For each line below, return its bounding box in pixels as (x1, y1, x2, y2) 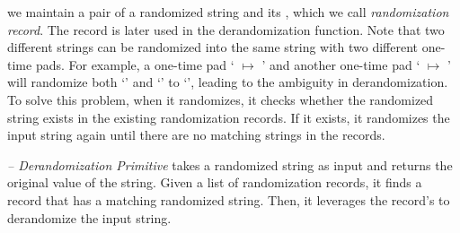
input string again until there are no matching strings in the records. (7, 125, 385, 144)
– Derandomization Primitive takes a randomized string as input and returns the (7, 155, 453, 174)
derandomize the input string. (7, 208, 172, 227)
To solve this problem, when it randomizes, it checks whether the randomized (7, 90, 434, 108)
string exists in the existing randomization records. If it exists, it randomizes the (7, 108, 450, 126)
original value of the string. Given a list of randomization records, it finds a (7, 173, 422, 192)
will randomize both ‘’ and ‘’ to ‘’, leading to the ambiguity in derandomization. (7, 73, 448, 91)
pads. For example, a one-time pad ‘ (35, 55, 234, 73)
